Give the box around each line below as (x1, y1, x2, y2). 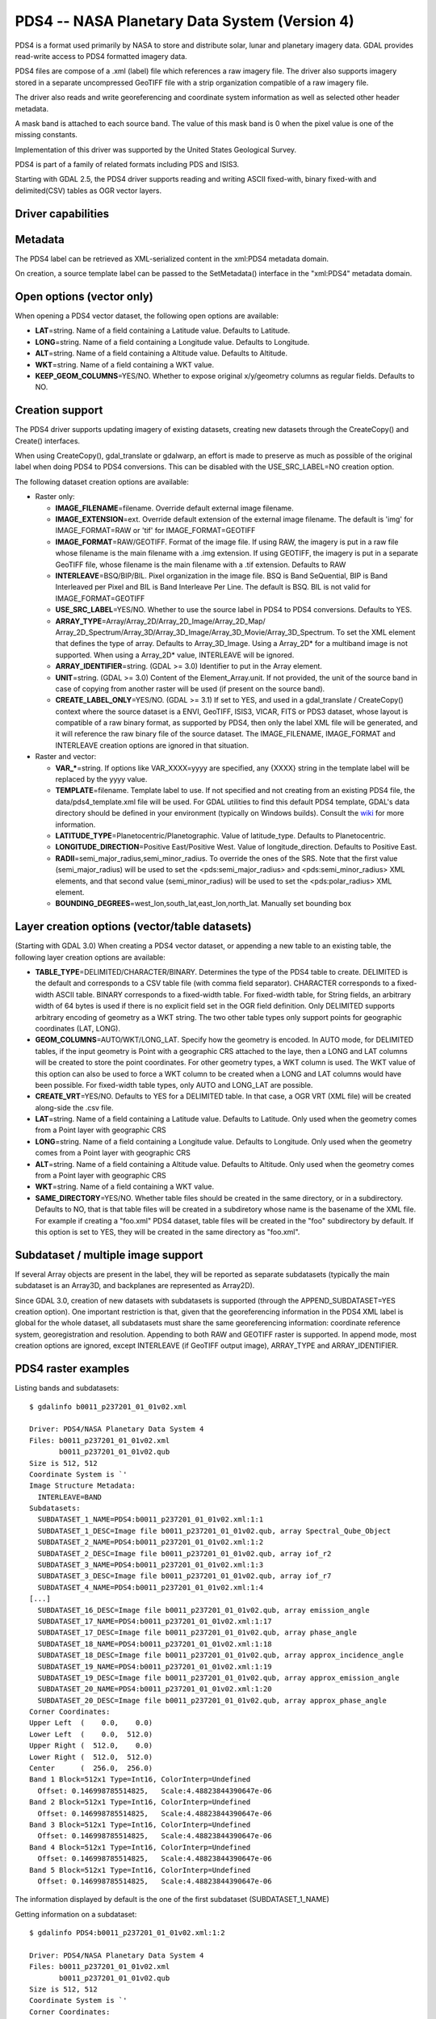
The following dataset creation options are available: (15, 476, 189, 486)
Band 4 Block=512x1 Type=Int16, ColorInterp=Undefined (29, 1842, 251, 1852)
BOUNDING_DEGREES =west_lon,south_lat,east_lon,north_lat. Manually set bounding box (55, 899, 351, 909)
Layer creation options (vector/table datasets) (15, 920, 252, 934)
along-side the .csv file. (35, 1102, 114, 1112)
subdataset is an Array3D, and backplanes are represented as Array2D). (15, 1281, 255, 1291)
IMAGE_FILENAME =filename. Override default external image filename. (55, 503, 294, 513)
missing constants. (15, 130, 78, 140)
